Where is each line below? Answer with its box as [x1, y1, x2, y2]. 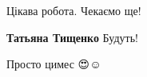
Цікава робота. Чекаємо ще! [6, 2, 141, 18]
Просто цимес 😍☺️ [6, 56, 101, 72]
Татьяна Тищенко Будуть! [6, 29, 138, 45]
